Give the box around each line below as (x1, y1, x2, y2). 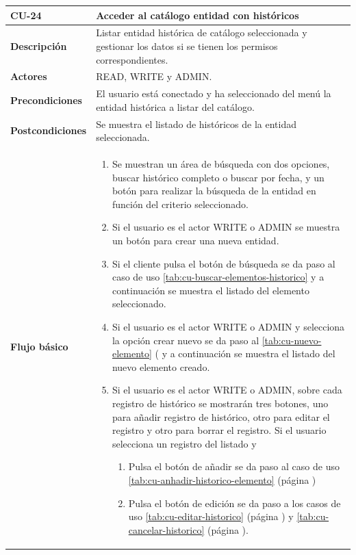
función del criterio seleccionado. (112, 196, 249, 211)
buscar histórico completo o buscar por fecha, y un (112, 170, 325, 184)
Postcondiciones (10, 123, 87, 138)
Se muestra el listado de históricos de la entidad (96, 116, 296, 131)
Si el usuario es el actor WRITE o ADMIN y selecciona (112, 320, 345, 334)
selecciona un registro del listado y (112, 436, 257, 450)
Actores (10, 69, 47, 83)
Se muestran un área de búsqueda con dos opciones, (112, 157, 330, 171)
